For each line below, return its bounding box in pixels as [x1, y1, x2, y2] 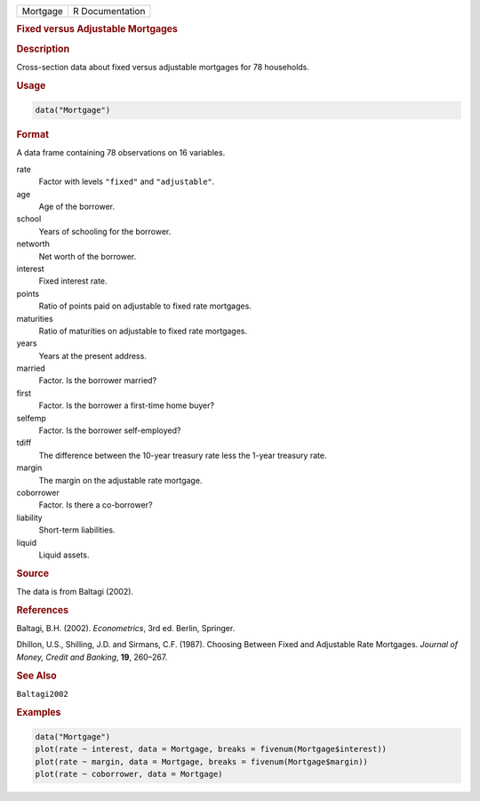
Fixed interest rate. [38, 276, 108, 286]
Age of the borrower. [38, 201, 116, 212]
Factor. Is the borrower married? [38, 375, 157, 386]
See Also [16, 669, 57, 682]
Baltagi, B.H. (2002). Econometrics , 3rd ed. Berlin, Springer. [16, 623, 236, 634]
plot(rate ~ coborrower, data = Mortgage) [35, 769, 223, 780]
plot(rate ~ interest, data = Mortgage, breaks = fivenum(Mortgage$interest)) [35, 744, 387, 755]
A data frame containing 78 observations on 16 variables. [16, 148, 226, 158]
